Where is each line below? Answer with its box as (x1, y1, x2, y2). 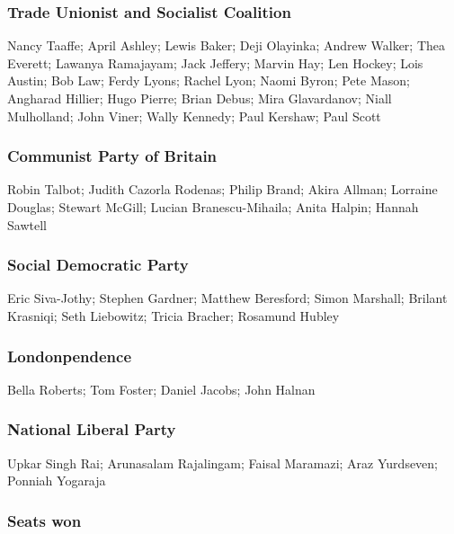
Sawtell (7, 215, 47, 234)
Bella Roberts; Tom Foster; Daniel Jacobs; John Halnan (7, 379, 316, 398)
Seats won (7, 509, 82, 531)
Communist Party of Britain (7, 145, 218, 167)
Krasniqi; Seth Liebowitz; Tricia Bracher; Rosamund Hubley (7, 307, 340, 325)
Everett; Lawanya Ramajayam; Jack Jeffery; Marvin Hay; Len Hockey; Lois (7, 53, 423, 72)
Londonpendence (7, 344, 132, 367)
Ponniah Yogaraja (7, 471, 106, 490)
